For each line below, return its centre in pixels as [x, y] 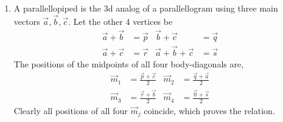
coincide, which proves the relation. [209, 110]
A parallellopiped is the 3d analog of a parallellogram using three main [146, 8]
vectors [27, 21]
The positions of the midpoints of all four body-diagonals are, [129, 63]
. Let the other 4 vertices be [121, 21]
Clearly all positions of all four [71, 110]
